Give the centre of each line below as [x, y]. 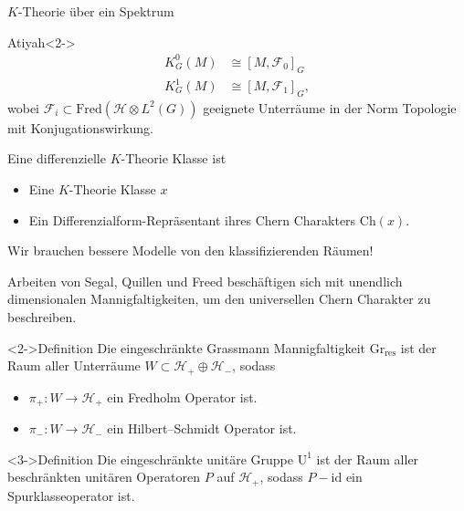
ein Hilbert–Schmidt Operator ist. [202, 428]
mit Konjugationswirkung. [80, 127]
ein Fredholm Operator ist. [182, 396]
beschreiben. [42, 317]
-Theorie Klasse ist [174, 158]
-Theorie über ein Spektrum [96, 11]
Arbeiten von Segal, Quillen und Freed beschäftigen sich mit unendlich [205, 281]
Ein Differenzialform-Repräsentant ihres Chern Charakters [192, 219]
